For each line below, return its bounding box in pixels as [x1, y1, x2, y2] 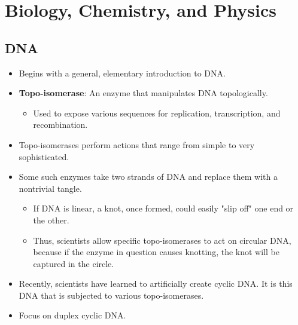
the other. [33, 213, 69, 226]
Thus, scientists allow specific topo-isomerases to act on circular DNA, [33, 234, 291, 246]
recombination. [33, 118, 88, 131]
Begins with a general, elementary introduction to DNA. [19, 66, 226, 79]
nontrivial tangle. [19, 182, 82, 194]
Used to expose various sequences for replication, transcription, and [33, 106, 281, 119]
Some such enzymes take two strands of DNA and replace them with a [19, 170, 278, 183]
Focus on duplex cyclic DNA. [19, 309, 126, 321]
